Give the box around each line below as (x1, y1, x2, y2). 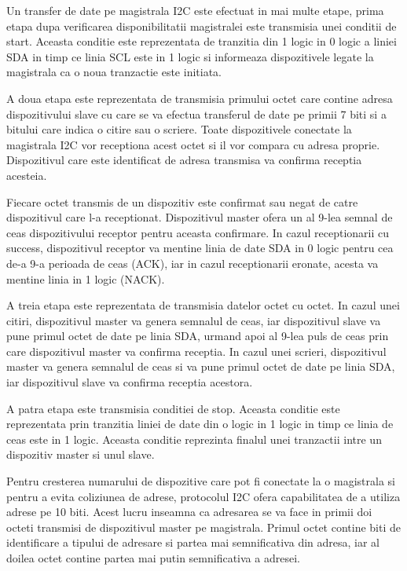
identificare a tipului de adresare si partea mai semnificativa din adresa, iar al (6, 534, 379, 551)
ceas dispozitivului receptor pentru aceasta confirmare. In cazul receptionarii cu (6, 224, 390, 240)
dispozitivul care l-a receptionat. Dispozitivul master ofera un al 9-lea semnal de (6, 209, 393, 225)
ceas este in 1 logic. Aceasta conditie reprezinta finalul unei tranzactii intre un (6, 430, 382, 447)
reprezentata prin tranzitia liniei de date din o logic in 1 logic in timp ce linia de (6, 415, 394, 432)
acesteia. (6, 167, 47, 183)
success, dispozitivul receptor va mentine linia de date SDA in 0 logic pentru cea (6, 240, 394, 256)
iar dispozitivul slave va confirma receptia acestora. (6, 374, 253, 390)
